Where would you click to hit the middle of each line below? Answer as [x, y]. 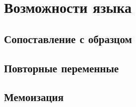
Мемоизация [34, 97]
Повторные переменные [62, 68]
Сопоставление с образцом [68, 38]
